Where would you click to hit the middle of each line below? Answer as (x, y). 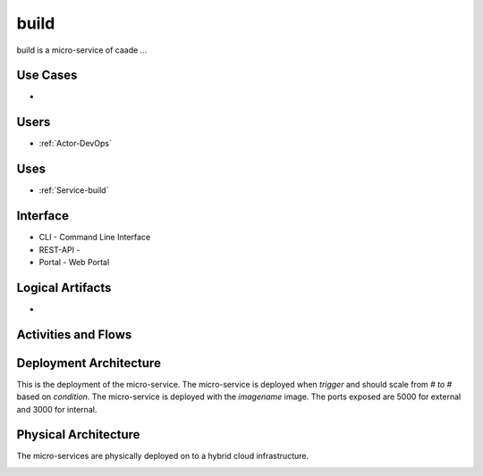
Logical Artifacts (64, 287)
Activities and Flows (74, 334)
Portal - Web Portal (74, 262)
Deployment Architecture (89, 363)
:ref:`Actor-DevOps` (75, 144)
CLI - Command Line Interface (95, 238)
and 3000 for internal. (57, 409)
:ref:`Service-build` (74, 190)
